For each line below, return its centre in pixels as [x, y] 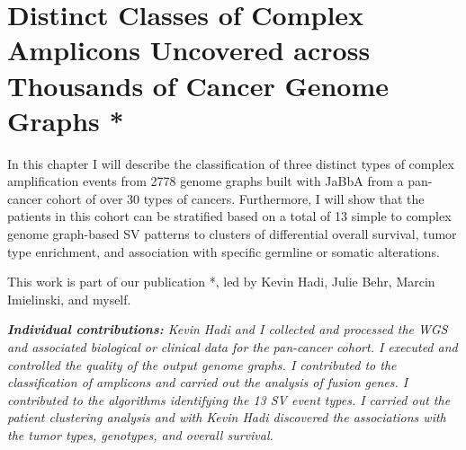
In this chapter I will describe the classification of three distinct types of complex [231, 163]
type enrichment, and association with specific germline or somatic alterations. [224, 251]
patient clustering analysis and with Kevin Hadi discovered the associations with [227, 417]
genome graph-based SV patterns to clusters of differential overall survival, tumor [232, 234]
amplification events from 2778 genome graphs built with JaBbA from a [206, 181]
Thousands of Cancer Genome [198, 85]
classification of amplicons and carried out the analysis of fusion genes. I [208, 382]
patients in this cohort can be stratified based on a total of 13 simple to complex [229, 216]
